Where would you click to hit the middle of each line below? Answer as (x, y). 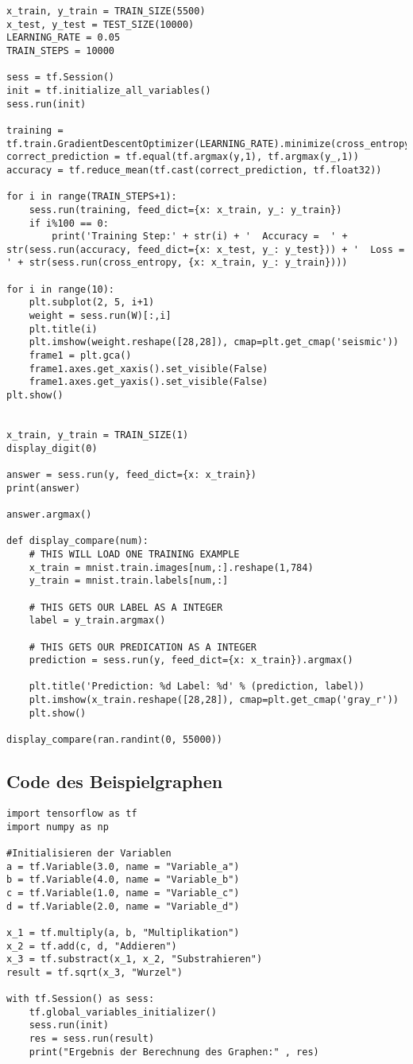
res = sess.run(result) (92, 1039)
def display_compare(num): (77, 541)
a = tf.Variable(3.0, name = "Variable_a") (123, 866)
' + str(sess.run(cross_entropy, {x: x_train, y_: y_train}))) (177, 263)
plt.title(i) (63, 329)
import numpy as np (58, 827)
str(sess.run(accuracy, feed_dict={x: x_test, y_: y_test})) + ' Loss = (206, 249)
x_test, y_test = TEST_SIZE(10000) (100, 24)
